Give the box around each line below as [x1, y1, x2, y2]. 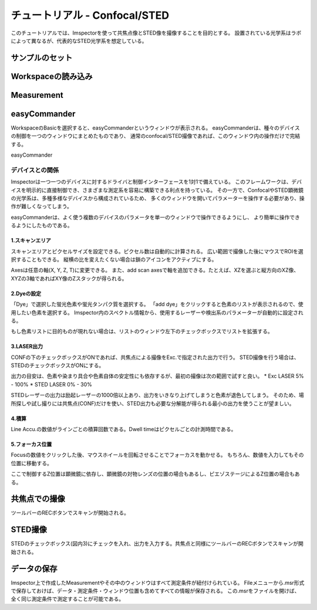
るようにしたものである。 [11, 222, 73, 229]
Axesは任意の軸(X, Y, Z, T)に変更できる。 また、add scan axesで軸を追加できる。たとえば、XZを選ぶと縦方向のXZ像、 [11, 267, 299, 274]
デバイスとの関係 [11, 166, 59, 174]
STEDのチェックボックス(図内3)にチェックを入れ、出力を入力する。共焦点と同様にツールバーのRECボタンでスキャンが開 [11, 540, 303, 547]
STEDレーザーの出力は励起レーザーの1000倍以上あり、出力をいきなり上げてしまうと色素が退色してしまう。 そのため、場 [11, 392, 305, 399]
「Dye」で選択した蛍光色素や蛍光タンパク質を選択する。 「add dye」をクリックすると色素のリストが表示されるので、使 [11, 301, 303, 308]
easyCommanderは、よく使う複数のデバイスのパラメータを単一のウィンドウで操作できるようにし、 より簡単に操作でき [11, 213, 301, 221]
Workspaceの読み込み [11, 71, 93, 82]
